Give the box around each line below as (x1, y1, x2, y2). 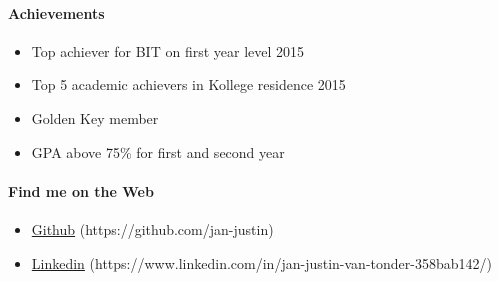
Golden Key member (31, 107, 159, 128)
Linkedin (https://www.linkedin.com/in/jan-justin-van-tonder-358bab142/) (31, 252, 492, 273)
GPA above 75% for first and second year (31, 141, 285, 162)
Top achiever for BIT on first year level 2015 (31, 40, 305, 61)
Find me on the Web (8, 180, 154, 201)
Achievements (8, 2, 105, 23)
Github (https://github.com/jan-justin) (31, 218, 274, 239)
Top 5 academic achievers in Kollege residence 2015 (31, 74, 346, 95)
